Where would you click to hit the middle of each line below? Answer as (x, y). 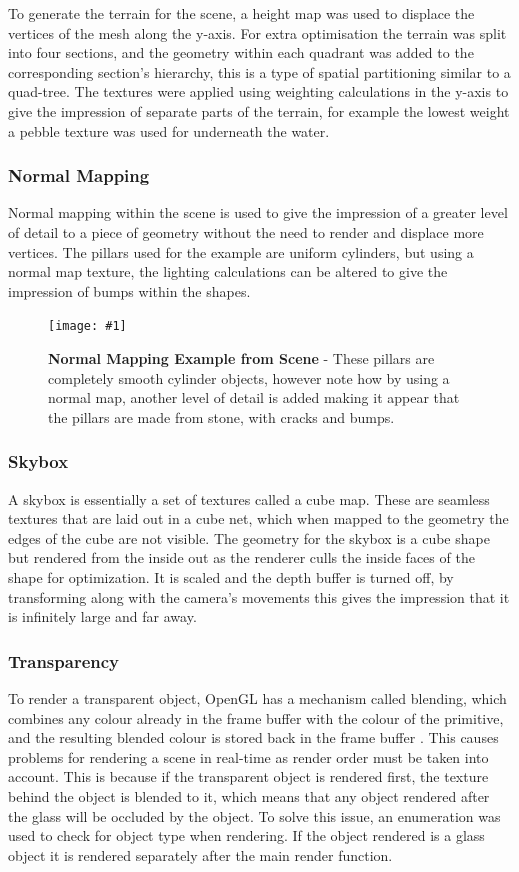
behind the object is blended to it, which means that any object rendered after (249, 795)
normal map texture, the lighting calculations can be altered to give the (228, 271)
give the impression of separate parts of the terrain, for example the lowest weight (259, 110)
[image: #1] (87, 326)
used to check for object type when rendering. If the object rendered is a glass (246, 835)
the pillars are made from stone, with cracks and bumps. (221, 416)
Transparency (64, 660)
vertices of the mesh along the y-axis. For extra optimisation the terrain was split (257, 32)
